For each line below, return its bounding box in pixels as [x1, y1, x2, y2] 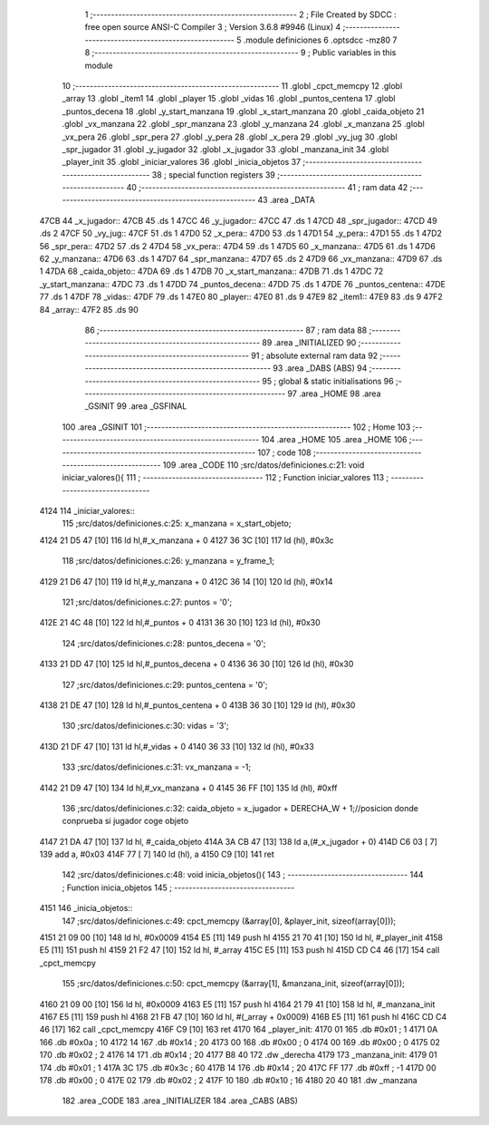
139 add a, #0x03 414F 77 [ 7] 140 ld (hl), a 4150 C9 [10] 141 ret [39, 849, 275, 860]
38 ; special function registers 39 [151, 169, 275, 180]
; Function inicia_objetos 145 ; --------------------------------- [62, 882, 295, 893]
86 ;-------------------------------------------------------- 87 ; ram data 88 [84, 325, 368, 335]
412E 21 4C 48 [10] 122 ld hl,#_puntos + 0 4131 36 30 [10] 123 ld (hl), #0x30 [39, 617, 321, 628]
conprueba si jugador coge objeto [62, 816, 189, 827]
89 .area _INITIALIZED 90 [262, 337, 357, 348]
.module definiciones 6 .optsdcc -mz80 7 [243, 34, 398, 45]
